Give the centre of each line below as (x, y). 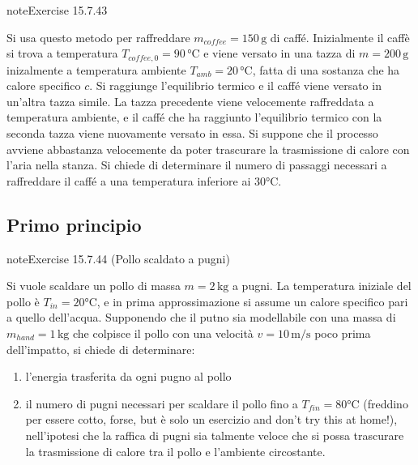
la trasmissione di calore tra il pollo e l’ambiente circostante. (175, 451)
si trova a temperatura (62, 53)
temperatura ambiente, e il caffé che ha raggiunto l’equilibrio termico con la (194, 117)
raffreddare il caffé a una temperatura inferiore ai (129, 180)
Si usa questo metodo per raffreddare (98, 37)
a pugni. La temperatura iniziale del (322, 286)
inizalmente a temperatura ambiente (96, 69)
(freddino (386, 403)
